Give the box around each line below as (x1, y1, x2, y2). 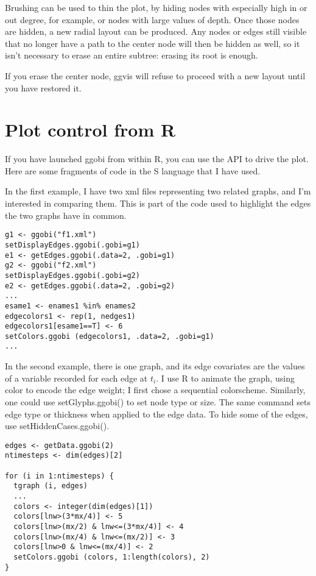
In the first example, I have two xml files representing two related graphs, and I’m (5, 185, 311, 197)
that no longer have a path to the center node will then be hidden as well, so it (5, 37, 300, 49)
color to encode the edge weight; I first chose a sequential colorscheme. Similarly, (5, 383, 306, 396)
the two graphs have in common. (5, 208, 127, 221)
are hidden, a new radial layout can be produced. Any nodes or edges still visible (5, 25, 307, 38)
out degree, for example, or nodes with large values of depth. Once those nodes (5, 13, 300, 26)
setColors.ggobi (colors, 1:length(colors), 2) (13, 552, 210, 561)
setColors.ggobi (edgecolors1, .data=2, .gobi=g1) (5, 332, 214, 341)
